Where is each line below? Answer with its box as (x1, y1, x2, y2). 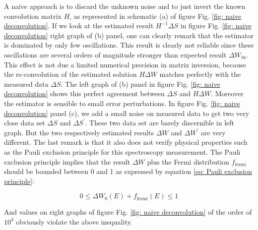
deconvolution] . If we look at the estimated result (4, 20, 154, 31)
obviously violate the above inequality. (16, 216, 132, 227)
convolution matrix (4, 10, 62, 21)
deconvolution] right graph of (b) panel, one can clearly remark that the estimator (4, 30, 254, 40)
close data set (4, 117, 45, 128)
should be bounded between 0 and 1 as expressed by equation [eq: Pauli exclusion (4, 166, 252, 176)
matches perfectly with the (159, 69, 241, 79)
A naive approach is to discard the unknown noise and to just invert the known (4, 1, 246, 11)
